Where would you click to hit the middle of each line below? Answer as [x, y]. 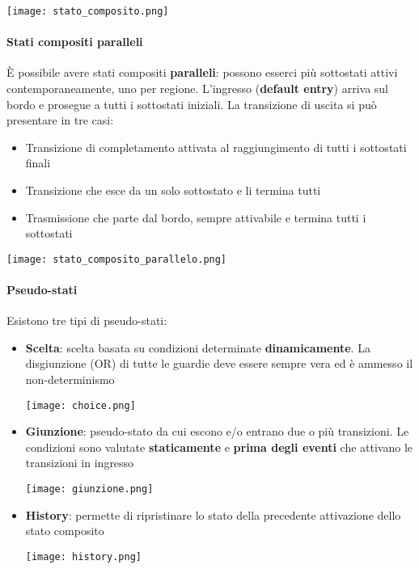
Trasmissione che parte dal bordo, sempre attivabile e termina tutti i [196, 217]
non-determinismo [70, 379]
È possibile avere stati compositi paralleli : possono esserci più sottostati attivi [202, 72]
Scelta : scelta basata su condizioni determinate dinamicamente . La [198, 347]
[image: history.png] [83, 556]
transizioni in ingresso [80, 463]
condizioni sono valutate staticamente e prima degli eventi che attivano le [219, 447]
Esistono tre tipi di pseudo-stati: [87, 320]
